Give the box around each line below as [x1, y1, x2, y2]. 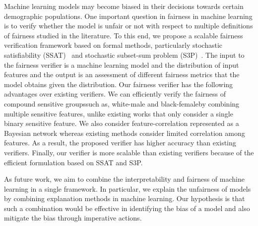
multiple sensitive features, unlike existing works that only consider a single [4, 108, 233, 118]
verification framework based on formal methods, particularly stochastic [4, 40, 223, 50]
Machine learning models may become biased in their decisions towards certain [4, 1, 244, 11]
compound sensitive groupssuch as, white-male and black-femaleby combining [4, 98, 240, 109]
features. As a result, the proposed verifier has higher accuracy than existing [4, 137, 236, 148]
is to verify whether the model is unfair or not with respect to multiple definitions [4, 20, 253, 31]
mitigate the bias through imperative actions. [4, 213, 142, 223]
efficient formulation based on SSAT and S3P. [4, 157, 143, 167]
